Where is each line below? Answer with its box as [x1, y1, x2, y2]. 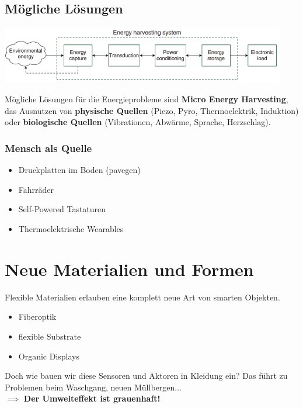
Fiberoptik [18, 310, 57, 323]
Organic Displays [18, 350, 80, 362]
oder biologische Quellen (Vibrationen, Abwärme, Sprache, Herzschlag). [5, 116, 271, 128]
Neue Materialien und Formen [5, 257, 254, 281]
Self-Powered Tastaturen [18, 203, 106, 215]
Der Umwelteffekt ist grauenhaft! [23, 392, 161, 404]
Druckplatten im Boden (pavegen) [18, 164, 141, 176]
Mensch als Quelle [5, 140, 92, 155]
